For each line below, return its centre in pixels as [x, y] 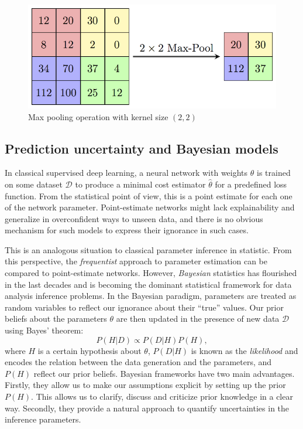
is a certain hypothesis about [89, 350]
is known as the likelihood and [245, 350]
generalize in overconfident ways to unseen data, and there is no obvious [134, 218]
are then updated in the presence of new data [198, 319]
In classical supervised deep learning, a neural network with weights [126, 173]
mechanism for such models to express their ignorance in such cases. [127, 230]
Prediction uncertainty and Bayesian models [142, 148]
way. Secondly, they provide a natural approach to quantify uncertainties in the [147, 408]
